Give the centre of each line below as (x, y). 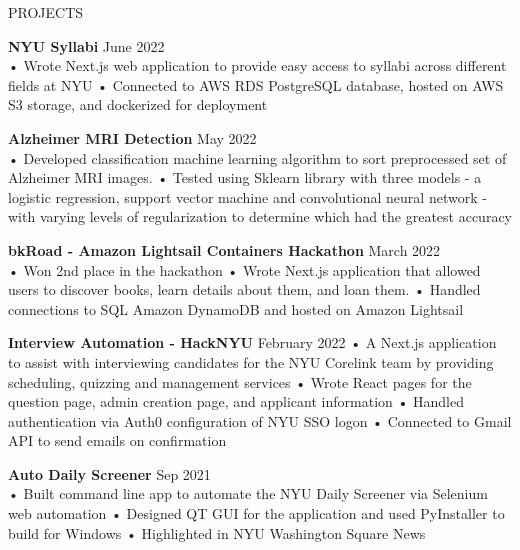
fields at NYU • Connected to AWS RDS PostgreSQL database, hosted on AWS (256, 84)
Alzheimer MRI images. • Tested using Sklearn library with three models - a (245, 177)
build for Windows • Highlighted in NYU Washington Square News (217, 532)
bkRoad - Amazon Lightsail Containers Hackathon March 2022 (224, 249)
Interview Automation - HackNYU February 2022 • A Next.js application (252, 342)
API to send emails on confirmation (117, 440)
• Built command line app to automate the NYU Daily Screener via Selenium (248, 493)
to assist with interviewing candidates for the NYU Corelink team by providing (251, 361)
